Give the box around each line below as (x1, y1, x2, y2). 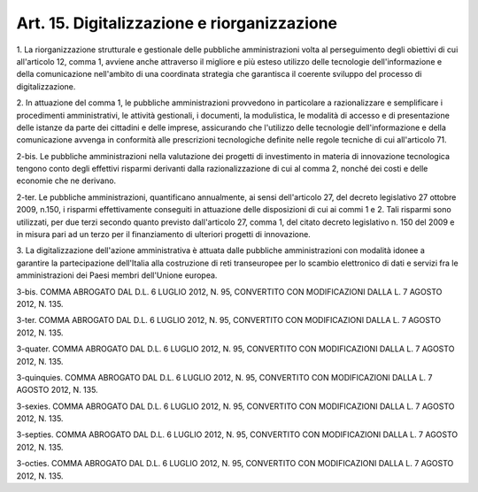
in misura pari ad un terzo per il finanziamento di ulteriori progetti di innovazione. (16, 229, 312, 240)
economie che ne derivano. (16, 175, 117, 186)
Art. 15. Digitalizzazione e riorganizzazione (16, 13, 338, 33)
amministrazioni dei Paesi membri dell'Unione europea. (16, 270, 218, 281)
